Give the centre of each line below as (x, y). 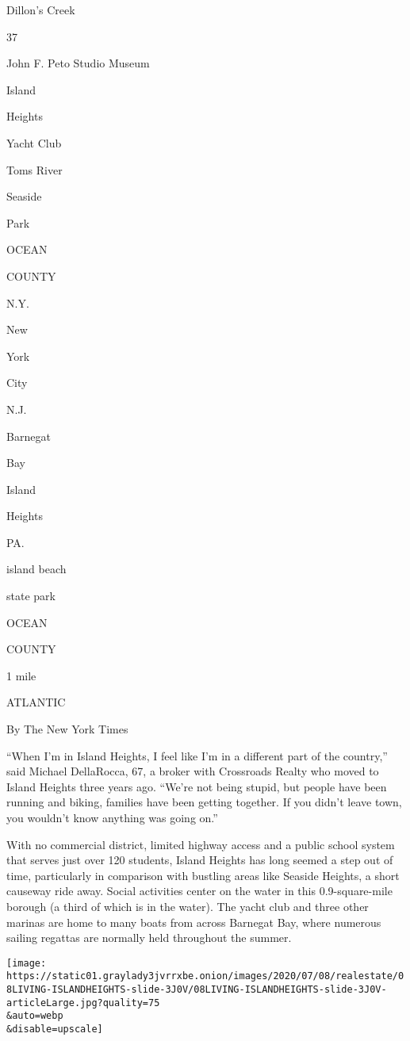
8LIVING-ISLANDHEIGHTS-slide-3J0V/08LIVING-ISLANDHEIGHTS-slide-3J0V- (197, 990)
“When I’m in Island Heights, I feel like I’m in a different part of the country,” (197, 755)
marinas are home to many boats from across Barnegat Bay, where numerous (194, 922)
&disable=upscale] (55, 1030)
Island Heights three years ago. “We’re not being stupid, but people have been (197, 786)
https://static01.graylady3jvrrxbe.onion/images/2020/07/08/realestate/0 (205, 976)
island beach (36, 569)
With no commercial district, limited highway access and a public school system (201, 844)
